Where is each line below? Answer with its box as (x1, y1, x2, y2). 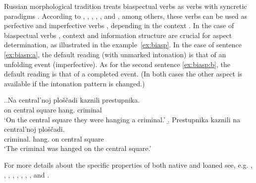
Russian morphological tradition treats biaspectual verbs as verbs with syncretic (4, 1, 247, 11)
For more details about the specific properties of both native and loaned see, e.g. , (4, 159, 253, 170)
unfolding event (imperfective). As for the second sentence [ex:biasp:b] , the (4, 59, 230, 69)
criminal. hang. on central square (4, 133, 104, 144)
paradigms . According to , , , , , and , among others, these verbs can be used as (4, 10, 248, 21)
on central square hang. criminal (4, 104, 102, 114)
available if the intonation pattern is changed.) (4, 78, 145, 88)
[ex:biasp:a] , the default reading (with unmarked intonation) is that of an (4, 49, 226, 59)
